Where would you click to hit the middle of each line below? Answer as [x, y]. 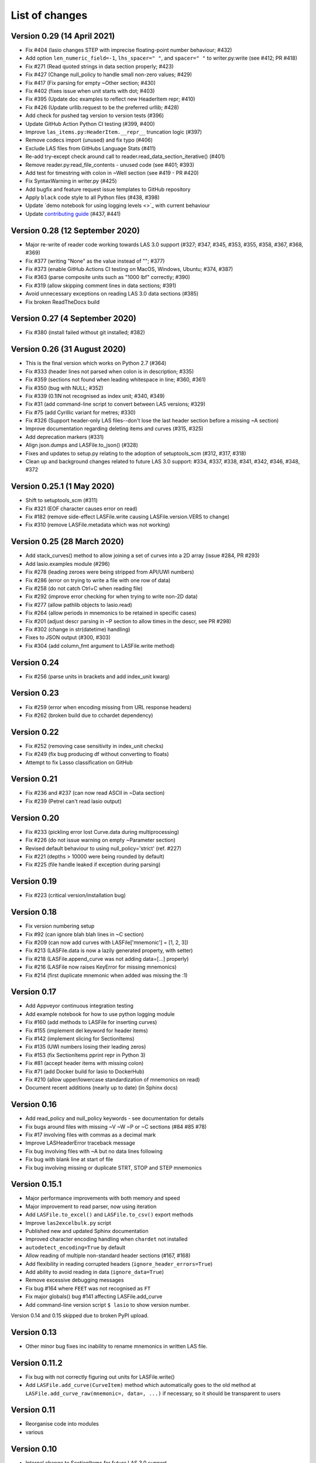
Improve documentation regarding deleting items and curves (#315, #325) [114, 429]
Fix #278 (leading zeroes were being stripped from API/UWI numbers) [110, 572]
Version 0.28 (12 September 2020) [75, 230]
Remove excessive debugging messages [75, 1280]
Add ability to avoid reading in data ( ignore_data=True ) [95, 1272]
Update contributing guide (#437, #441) [73, 214]
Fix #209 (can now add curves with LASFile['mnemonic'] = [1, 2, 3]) [107, 942]
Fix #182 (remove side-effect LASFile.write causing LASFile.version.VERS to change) [128, 517]
